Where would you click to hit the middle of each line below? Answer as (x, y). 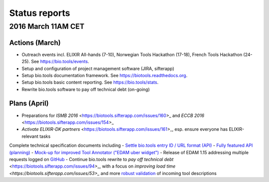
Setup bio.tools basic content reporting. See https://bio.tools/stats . (90, 83)
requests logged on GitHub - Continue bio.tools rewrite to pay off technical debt (91, 159)
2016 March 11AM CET (47, 26)
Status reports (40, 13)
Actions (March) (35, 43)
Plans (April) (29, 104)
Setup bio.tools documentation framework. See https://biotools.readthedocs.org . (105, 75)
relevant (30, 136)
